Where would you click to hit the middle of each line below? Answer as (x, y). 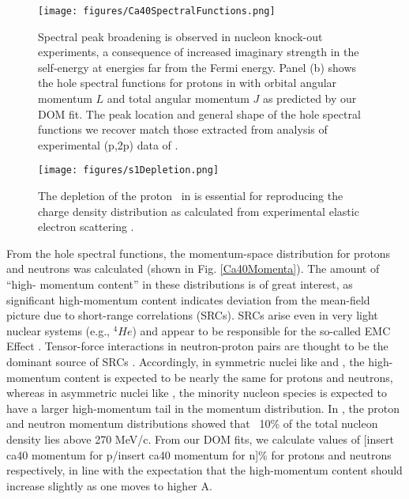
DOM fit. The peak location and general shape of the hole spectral (199, 113)
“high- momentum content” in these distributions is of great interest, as (180, 284)
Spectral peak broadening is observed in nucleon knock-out (180, 36)
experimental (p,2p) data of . (108, 144)
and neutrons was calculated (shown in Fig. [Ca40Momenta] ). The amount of (193, 268)
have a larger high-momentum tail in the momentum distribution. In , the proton (203, 408)
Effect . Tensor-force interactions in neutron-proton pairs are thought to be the (197, 346)
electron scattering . (86, 227)
